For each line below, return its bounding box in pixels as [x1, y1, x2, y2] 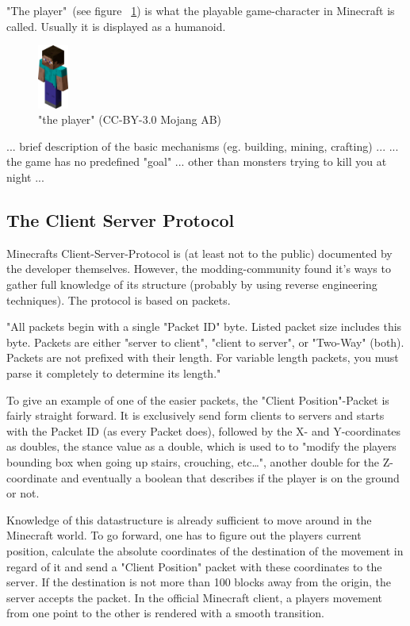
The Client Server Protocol [6, 208, 235, 232]
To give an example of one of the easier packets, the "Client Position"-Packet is [6, 391, 389, 408]
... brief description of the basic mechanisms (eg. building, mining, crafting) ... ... [6, 137, 399, 154]
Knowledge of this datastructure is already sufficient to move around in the [6, 511, 372, 528]
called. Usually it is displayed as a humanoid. [6, 17, 226, 34]
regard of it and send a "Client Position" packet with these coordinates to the [6, 558, 382, 574]
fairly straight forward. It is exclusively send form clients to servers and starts [6, 407, 385, 424]
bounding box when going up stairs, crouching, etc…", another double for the [6, 453, 379, 470]
